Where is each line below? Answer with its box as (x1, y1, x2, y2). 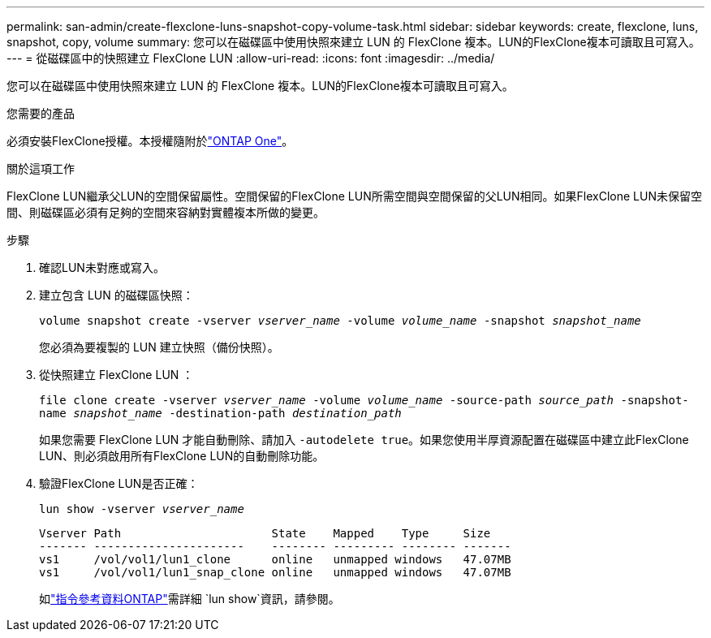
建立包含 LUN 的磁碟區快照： (39, 288, 194, 302)
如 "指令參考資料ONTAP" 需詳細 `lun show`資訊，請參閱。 (39, 592, 340, 606)
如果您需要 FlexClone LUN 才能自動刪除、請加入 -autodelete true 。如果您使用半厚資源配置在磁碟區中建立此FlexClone (39, 433, 689, 446)
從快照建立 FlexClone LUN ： (39, 368, 194, 382)
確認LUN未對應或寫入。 (39, 261, 165, 274)
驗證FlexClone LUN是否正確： (39, 476, 199, 490)
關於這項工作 (6, 162, 75, 175)
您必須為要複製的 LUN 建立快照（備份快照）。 (39, 340, 279, 354)
